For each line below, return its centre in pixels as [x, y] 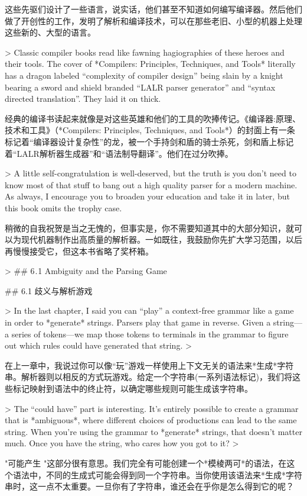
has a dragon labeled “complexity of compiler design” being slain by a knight [144, 75]
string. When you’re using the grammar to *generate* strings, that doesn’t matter [153, 431]
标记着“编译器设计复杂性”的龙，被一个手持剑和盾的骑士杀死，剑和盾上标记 [149, 141]
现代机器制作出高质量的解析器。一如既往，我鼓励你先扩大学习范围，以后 [161, 239]
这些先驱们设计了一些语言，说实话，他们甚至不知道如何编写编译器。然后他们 [153, 9]
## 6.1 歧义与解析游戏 [49, 290]
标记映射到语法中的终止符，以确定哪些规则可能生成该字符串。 [133, 389]
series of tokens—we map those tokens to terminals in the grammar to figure [150, 334]
